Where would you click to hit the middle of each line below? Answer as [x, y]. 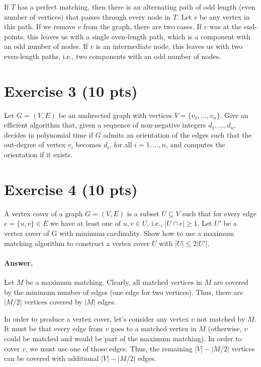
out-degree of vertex [35, 144]
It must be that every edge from [54, 328]
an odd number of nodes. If [46, 46]
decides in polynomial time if [49, 134]
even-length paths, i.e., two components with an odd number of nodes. [113, 56]
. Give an [234, 115]
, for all [121, 144]
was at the [226, 26]
